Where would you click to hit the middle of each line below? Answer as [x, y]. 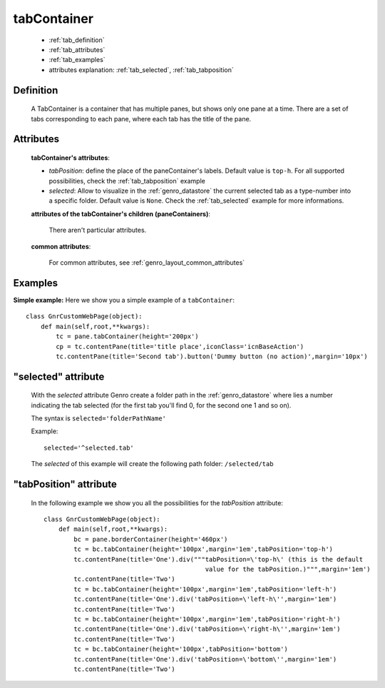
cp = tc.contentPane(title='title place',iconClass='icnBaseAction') [180, 346]
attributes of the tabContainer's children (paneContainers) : [120, 213]
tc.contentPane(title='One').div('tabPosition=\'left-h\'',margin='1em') [205, 599]
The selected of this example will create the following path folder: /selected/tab [152, 464]
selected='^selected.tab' [89, 447]
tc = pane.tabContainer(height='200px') [127, 337]
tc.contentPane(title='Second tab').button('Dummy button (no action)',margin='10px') [212, 356]
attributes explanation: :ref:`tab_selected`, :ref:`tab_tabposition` [142, 70]
